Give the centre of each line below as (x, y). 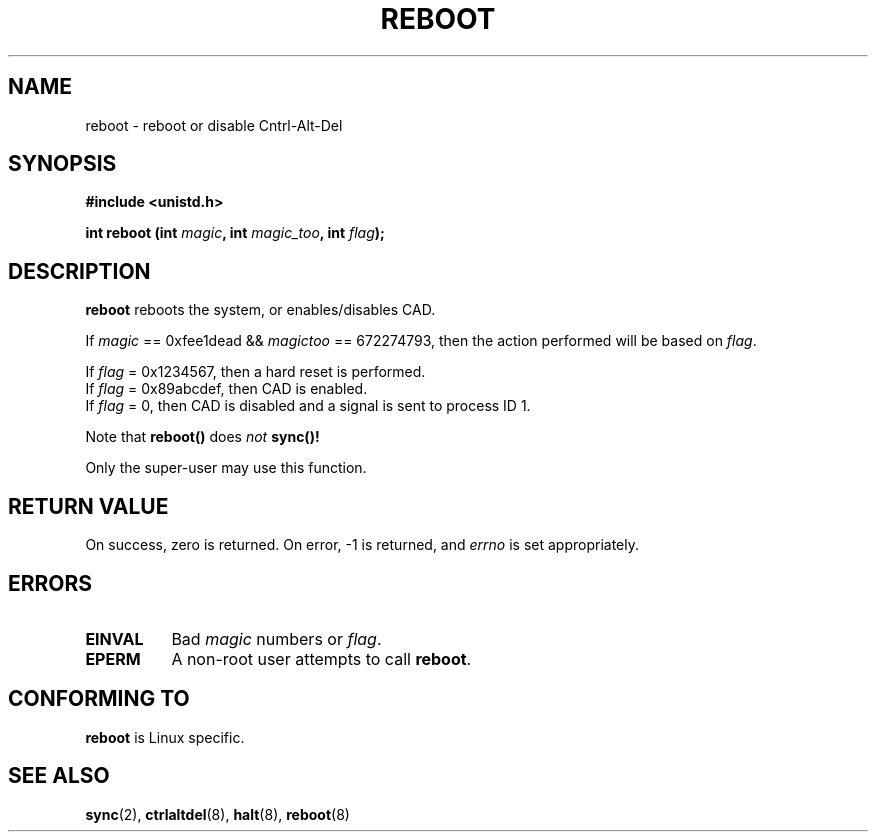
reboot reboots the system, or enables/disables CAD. (260, 310)
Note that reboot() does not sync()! (202, 437)
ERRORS (50, 583)
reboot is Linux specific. (165, 737)
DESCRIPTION (79, 271)
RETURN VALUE (88, 506)
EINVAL (114, 638)
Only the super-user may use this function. (226, 468)
